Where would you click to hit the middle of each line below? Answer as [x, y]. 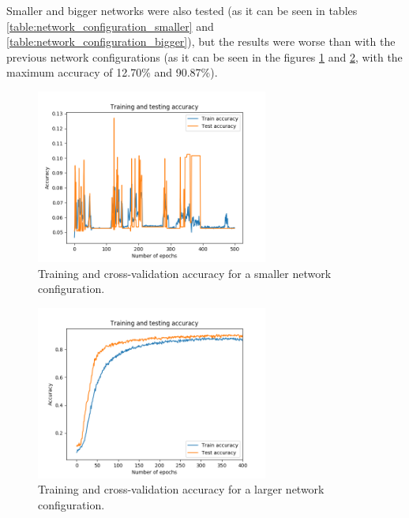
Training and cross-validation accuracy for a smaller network [185, 273]
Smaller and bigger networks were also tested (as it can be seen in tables [182, 10]
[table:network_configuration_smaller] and [110, 26]
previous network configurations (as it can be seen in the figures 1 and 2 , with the [204, 56]
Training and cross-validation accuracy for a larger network [181, 489]
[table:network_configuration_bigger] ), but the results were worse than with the [201, 41]
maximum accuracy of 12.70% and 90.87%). [112, 72]
